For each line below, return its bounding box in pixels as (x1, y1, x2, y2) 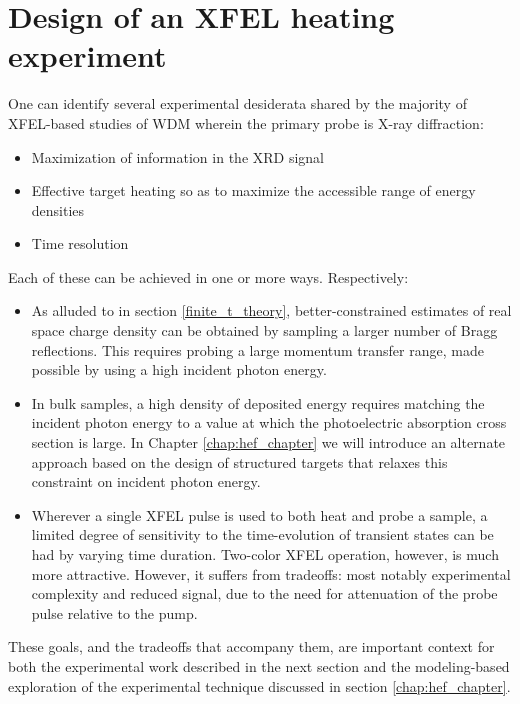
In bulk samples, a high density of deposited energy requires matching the (31, 392, 485, 413)
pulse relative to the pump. (31, 602, 198, 623)
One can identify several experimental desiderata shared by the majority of (8, 93, 467, 114)
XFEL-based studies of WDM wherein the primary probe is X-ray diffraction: (8, 112, 484, 133)
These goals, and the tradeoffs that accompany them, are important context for (8, 636, 495, 657)
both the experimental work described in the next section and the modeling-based (8, 655, 510, 676)
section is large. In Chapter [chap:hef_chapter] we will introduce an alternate (31, 432, 506, 453)
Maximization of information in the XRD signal (31, 146, 325, 167)
